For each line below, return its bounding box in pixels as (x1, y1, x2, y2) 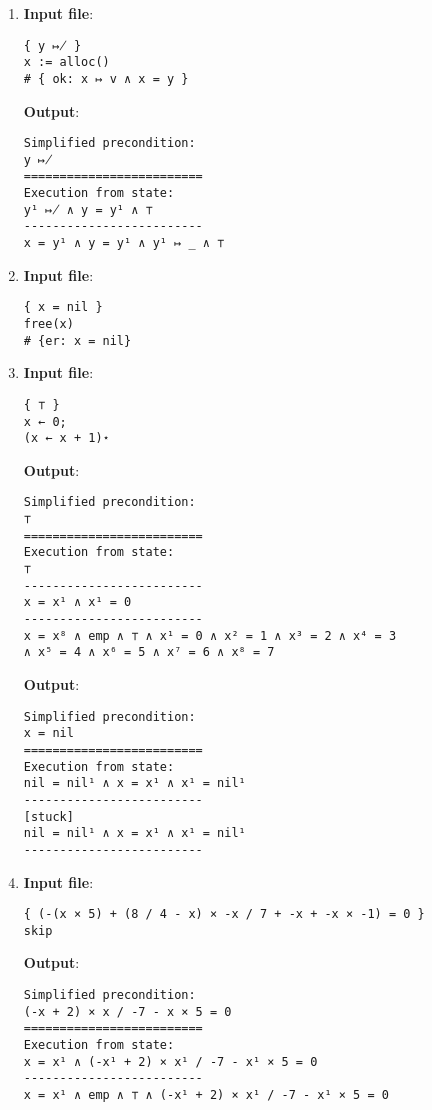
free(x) (23, 317, 74, 331)
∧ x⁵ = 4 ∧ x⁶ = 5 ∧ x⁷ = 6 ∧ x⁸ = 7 (23, 645, 275, 660)
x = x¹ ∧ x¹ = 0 (23, 595, 132, 610)
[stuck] (23, 809, 74, 824)
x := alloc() (23, 55, 110, 70)
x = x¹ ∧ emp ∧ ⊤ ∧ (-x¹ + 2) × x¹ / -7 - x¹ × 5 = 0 (23, 1087, 389, 1102)
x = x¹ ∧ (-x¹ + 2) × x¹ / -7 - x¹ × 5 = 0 (23, 1054, 318, 1069)
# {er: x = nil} (23, 333, 132, 348)
